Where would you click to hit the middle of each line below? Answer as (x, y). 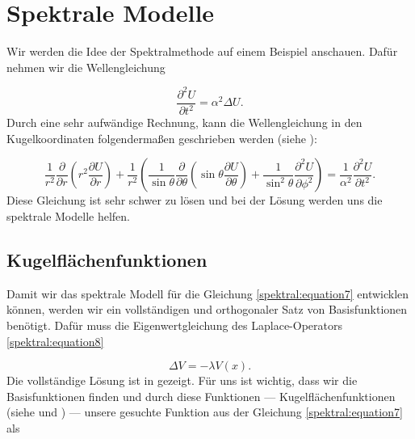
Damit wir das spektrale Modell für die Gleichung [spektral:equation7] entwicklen (208, 293)
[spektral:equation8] (55, 341)
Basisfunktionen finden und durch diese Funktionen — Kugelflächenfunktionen (201, 396)
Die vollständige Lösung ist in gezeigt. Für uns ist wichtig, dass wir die (182, 380)
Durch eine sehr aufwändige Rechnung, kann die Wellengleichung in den (184, 122)
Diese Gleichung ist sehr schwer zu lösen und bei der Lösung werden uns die (195, 200)
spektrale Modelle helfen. (68, 216)
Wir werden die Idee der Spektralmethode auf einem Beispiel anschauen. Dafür (202, 51)
